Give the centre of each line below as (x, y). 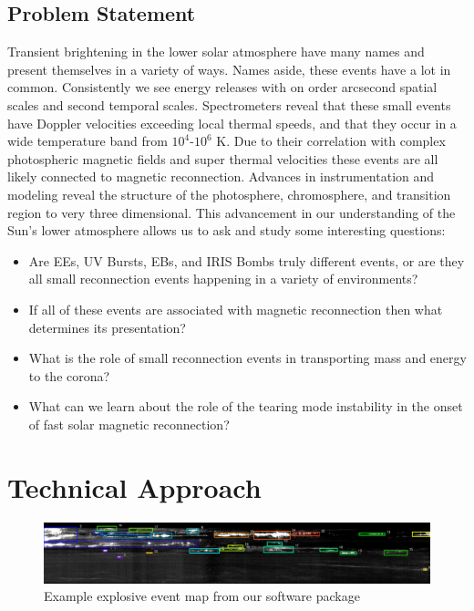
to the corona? (69, 375)
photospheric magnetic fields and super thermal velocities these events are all (223, 158)
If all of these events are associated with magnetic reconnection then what (236, 309)
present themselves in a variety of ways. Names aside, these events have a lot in (229, 69)
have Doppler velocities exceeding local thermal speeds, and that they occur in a (232, 123)
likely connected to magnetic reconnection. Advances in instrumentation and (221, 176)
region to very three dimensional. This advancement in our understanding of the (232, 212)
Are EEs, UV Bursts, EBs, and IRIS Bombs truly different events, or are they (247, 260)
